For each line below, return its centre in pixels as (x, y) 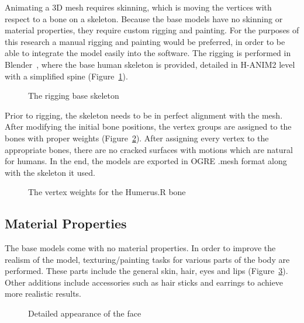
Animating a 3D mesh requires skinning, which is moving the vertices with (138, 7)
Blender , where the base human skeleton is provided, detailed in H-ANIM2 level (150, 64)
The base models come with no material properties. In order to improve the (140, 248)
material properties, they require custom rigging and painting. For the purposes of (152, 30)
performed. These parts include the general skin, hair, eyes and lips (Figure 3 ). (146, 271)
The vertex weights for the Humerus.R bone (107, 192)
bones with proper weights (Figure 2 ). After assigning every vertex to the (137, 138)
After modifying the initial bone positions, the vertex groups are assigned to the (148, 126)
